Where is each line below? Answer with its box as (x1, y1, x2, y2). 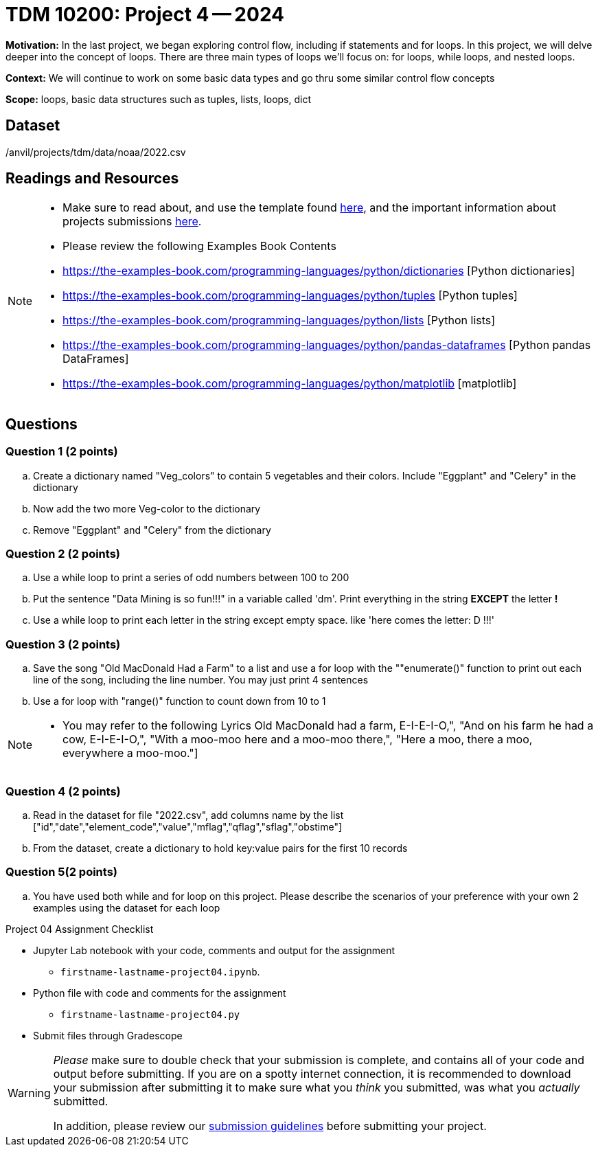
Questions (5, 415, 78, 433)
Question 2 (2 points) (5, 547, 121, 561)
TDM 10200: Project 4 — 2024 (5, 3, 285, 26)
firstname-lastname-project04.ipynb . (60, 965, 260, 978)
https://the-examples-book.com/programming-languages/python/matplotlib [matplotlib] (62, 376, 517, 391)
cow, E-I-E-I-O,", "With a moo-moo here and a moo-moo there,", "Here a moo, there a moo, (62, 732, 533, 747)
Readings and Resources (5, 170, 179, 188)
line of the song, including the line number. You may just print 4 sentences (33, 674, 369, 686)
